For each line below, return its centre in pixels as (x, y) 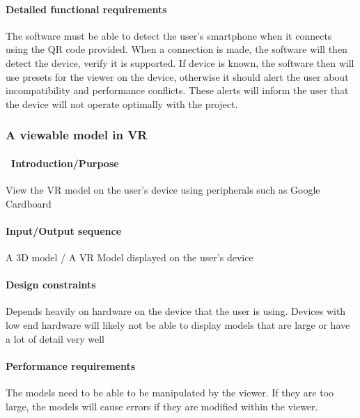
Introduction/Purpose (65, 163)
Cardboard (29, 203)
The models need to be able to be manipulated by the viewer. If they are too (170, 392)
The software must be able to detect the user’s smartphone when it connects (169, 35)
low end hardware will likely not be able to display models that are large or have (178, 324)
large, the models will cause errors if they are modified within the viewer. (162, 406)
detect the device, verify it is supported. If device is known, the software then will (180, 62)
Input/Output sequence (64, 230)
